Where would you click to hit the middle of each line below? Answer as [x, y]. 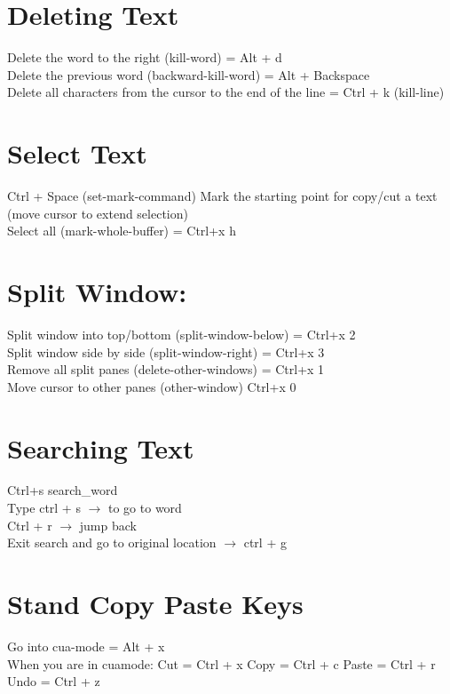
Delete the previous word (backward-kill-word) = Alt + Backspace [189, 74]
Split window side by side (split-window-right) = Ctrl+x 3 [166, 351]
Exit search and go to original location [112, 542]
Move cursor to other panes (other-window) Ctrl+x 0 [152, 386]
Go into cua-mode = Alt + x [86, 646]
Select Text [77, 153]
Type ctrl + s [44, 508]
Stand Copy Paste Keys [155, 603]
